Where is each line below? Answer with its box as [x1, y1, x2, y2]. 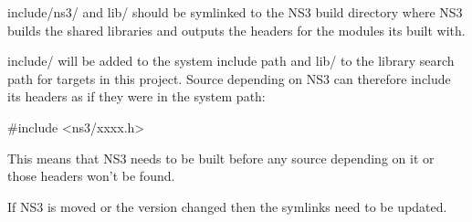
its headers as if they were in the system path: [7, 87, 266, 106]
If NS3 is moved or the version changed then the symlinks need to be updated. [7, 196, 447, 216]
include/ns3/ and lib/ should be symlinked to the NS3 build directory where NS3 [7, 3, 463, 21]
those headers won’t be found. [7, 166, 175, 185]
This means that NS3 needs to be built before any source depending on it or [7, 148, 435, 167]
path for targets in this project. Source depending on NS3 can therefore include [7, 69, 451, 88]
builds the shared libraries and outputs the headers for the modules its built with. [7, 20, 466, 39]
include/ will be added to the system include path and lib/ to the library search [7, 51, 455, 70]
